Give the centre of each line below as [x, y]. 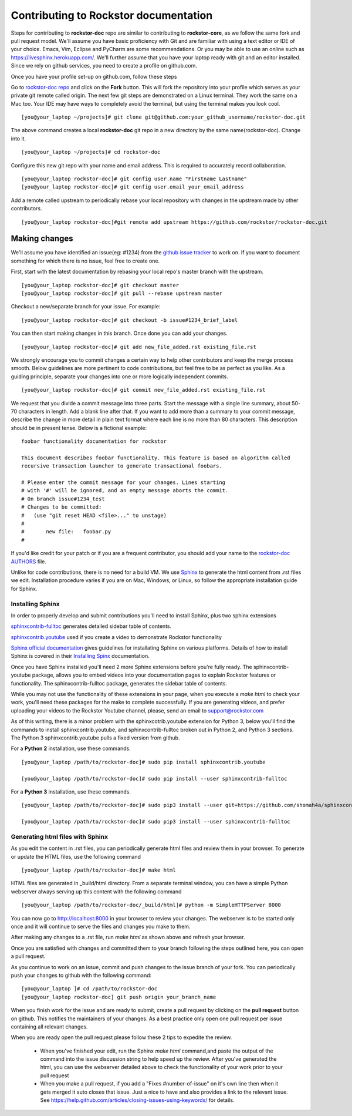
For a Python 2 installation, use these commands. [71, 748]
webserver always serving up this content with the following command [96, 891]
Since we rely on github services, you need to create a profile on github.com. [104, 66]
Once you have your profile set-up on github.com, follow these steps [94, 76]
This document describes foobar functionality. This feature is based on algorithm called [156, 458]
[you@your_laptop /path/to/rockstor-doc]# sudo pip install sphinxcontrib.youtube [143, 762]
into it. [18, 139]
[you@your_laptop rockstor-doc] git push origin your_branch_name [119, 997]
